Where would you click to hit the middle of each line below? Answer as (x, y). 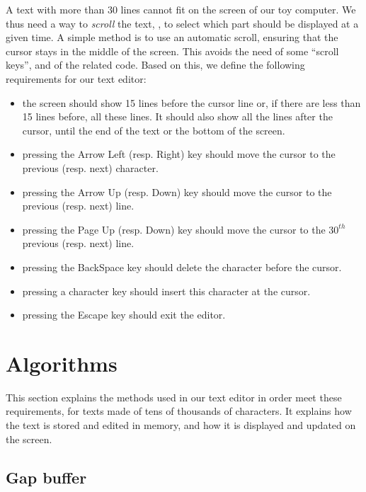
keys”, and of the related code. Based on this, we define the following (155, 65)
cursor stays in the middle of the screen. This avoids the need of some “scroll (172, 51)
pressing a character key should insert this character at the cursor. (166, 291)
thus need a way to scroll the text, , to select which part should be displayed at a (182, 23)
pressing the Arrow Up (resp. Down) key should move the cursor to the (177, 191)
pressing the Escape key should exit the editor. (124, 315)
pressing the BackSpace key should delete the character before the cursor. (182, 267)
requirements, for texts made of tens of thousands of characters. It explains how (179, 411)
